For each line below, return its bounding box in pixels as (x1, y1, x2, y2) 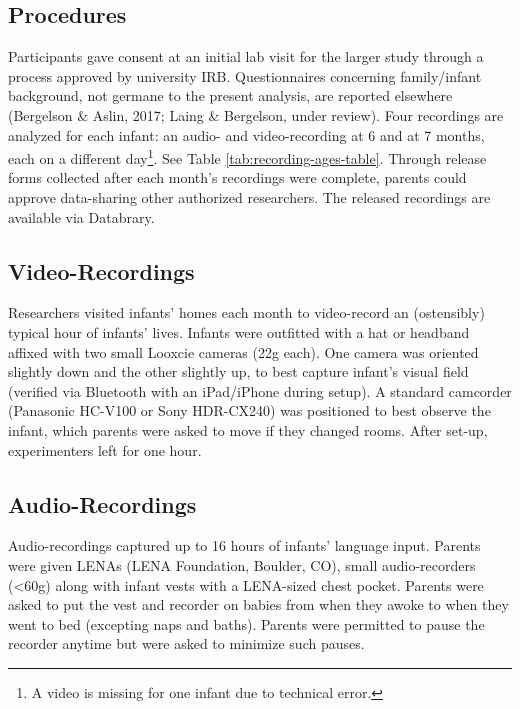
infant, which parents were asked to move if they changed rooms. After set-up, (8, 419, 488, 440)
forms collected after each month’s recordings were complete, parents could (8, 167, 467, 188)
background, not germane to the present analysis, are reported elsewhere (8, 85, 453, 106)
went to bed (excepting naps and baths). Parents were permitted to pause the (8, 613, 485, 634)
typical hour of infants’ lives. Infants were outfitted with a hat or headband (8, 322, 470, 342)
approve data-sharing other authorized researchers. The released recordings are (8, 187, 491, 208)
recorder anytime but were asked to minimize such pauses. (8, 633, 365, 654)
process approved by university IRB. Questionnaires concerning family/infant (8, 65, 482, 86)
